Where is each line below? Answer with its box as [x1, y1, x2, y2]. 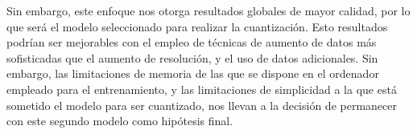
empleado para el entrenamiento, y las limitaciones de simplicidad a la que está [6, 80, 397, 97]
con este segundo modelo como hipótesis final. [6, 112, 233, 129]
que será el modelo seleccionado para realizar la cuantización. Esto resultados [6, 18, 388, 35]
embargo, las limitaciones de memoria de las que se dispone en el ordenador [6, 65, 379, 82]
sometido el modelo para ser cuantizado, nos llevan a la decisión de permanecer [6, 96, 397, 113]
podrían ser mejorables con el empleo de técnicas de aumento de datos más [6, 34, 377, 51]
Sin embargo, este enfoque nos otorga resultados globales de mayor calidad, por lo [6, 2, 411, 18]
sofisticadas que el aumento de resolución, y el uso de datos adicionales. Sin [6, 49, 378, 66]
